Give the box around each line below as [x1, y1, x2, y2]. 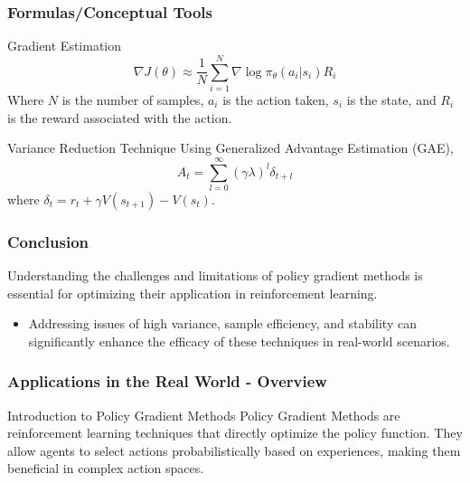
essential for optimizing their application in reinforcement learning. [7, 283, 378, 302]
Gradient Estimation [7, 36, 122, 55]
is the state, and [346, 90, 437, 109]
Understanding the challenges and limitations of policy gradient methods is [7, 266, 423, 285]
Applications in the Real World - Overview [7, 370, 327, 393]
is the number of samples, [61, 90, 204, 109]
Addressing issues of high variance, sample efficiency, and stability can [28, 314, 417, 333]
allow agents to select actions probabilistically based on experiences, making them [7, 440, 461, 459]
